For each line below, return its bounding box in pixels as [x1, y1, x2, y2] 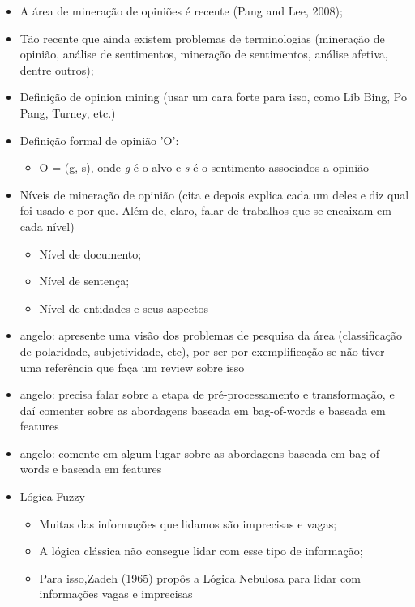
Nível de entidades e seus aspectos [39, 299, 208, 316]
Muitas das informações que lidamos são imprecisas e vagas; [39, 515, 337, 532]
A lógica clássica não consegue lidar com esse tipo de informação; [39, 542, 363, 559]
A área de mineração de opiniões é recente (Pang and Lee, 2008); [19, 2, 343, 19]
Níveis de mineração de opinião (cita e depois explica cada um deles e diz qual [19, 186, 409, 203]
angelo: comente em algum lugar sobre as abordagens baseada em [19, 444, 345, 461]
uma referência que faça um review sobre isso [19, 358, 245, 375]
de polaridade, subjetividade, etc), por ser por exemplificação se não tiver [19, 342, 385, 359]
